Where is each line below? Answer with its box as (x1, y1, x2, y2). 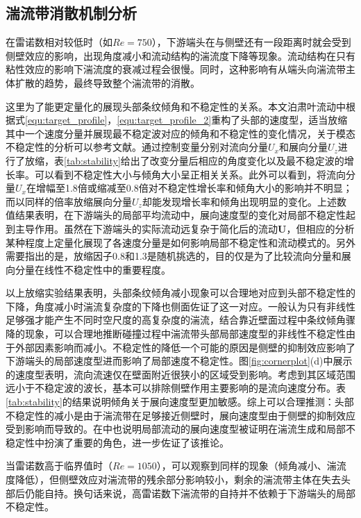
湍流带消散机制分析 (6, 2, 137, 24)
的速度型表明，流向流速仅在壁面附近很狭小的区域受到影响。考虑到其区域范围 (6, 367, 355, 381)
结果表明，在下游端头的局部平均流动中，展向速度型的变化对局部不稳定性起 (15, 208, 355, 222)
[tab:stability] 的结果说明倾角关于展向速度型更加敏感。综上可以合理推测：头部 (6, 394, 354, 409)
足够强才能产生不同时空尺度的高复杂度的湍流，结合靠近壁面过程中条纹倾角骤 (6, 312, 355, 327)
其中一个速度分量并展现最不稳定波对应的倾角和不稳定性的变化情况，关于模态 (6, 126, 355, 140)
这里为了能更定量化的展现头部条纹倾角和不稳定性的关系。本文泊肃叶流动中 (6, 99, 346, 113)
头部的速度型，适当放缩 (240, 112, 348, 127)
